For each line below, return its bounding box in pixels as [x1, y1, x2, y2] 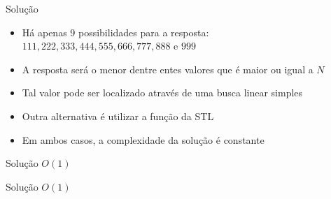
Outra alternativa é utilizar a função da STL [22, 108, 214, 123]
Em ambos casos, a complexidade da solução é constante [22, 132, 265, 147]
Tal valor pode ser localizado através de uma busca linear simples [22, 85, 303, 100]
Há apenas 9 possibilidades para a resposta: [22, 24, 209, 39]
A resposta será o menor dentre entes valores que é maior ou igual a [22, 61, 314, 76]
